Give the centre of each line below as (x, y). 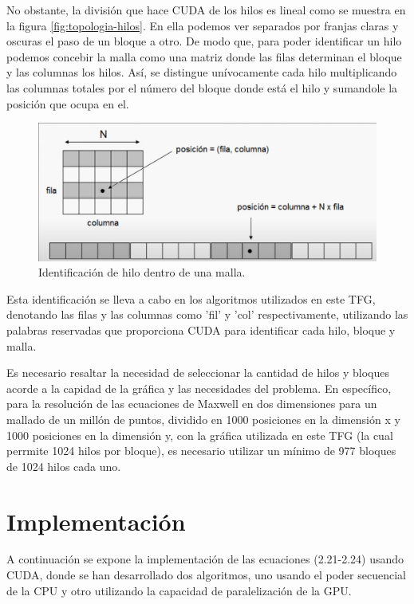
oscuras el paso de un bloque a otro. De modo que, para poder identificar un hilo (204, 41)
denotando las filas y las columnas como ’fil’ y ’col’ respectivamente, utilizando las (207, 314)
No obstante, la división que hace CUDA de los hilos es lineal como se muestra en (206, 10)
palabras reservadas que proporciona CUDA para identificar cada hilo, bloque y (201, 330)
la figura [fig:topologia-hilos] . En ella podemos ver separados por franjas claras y (203, 25)
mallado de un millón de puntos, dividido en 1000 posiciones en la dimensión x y (203, 419)
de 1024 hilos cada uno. (64, 466)
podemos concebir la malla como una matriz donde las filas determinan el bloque (204, 56)
